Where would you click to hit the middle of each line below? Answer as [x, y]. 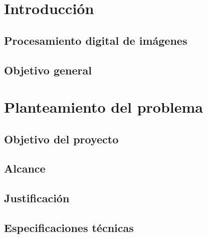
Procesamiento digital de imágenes [96, 40]
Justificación [37, 198]
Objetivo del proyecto [61, 139]
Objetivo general [48, 70]
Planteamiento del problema [103, 107]
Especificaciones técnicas [69, 228]
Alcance [25, 168]
